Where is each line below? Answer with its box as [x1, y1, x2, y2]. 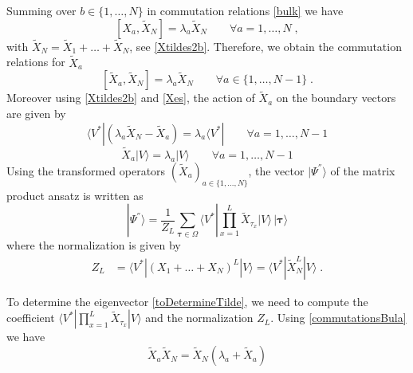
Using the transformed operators [6, 162, 166, 179]
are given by [6, 105, 66, 122]
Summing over [6, 2, 77, 18]
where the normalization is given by [6, 237, 181, 253]
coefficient [6, 309, 55, 326]
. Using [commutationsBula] [270, 309, 407, 326]
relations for [6, 53, 65, 70]
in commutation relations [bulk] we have [147, 2, 344, 18]
